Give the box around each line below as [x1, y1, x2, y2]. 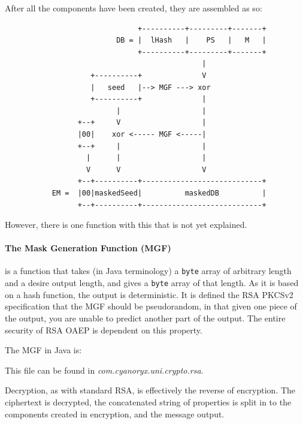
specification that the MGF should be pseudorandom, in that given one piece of [5, 300, 297, 312]
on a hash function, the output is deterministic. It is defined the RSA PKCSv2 [5, 288, 293, 300]
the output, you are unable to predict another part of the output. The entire [5, 311, 286, 324]
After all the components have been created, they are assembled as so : [5, 2, 262, 14]
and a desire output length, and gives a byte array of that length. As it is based [5, 276, 299, 289]
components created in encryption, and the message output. [5, 407, 225, 420]
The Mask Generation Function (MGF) [5, 242, 171, 254]
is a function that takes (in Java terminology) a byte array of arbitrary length [5, 264, 292, 277]
